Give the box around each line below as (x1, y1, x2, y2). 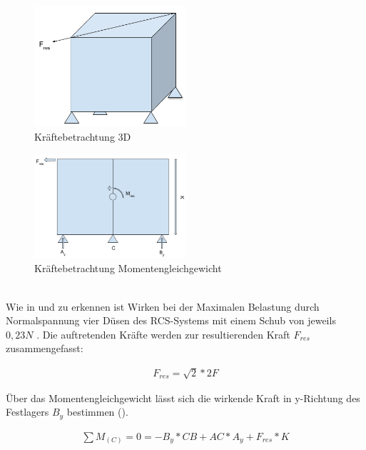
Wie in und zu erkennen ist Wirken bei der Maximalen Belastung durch (6, 299, 320, 314)
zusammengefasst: (6, 341, 83, 356)
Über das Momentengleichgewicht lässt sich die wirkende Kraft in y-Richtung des (6, 390, 360, 405)
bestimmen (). (66, 404, 128, 419)
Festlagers (6, 404, 49, 419)
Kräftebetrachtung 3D (34, 129, 131, 144)
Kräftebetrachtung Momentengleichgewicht (34, 261, 222, 276)
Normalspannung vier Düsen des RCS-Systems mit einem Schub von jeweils (6, 313, 336, 328)
